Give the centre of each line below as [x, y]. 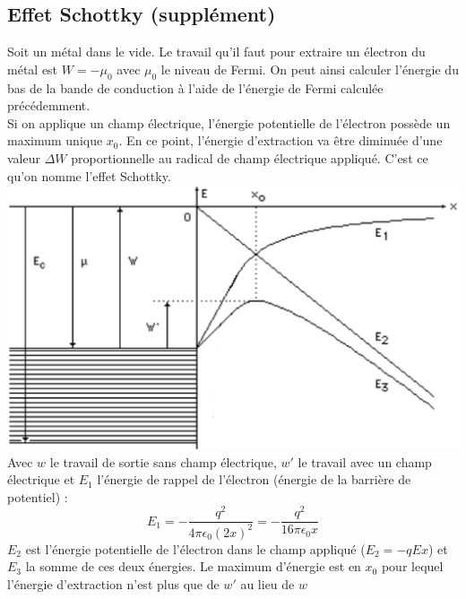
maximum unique [55, 140]
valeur [24, 157]
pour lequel [412, 566]
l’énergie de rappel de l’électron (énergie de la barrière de [254, 479]
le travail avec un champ [365, 461]
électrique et [41, 479]
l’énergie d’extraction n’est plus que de [113, 584]
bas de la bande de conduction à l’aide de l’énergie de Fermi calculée [195, 87]
